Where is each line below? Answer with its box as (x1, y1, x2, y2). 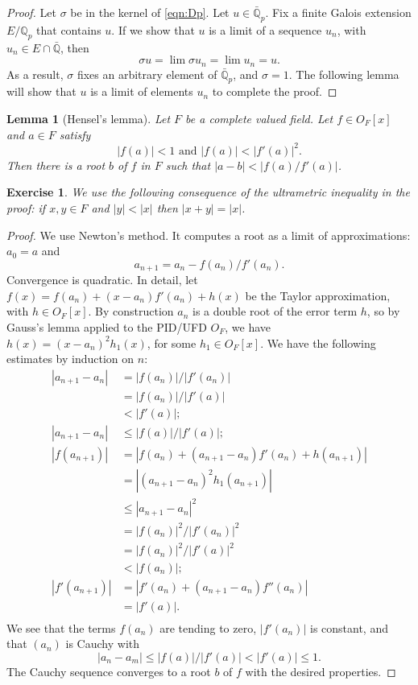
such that (165, 156, 211, 173)
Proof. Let (6, 4, 56, 20)
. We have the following (260, 334, 376, 351)
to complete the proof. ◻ (212, 83, 337, 100)
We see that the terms (6, 619, 116, 636)
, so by (366, 303, 400, 320)
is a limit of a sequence (209, 21, 322, 38)
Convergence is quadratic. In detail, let (6, 271, 198, 288)
